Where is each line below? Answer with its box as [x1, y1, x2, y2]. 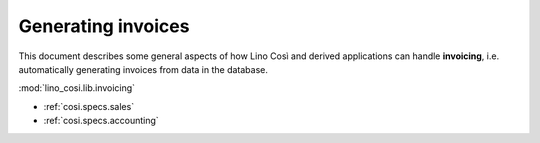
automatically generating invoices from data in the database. [18, 63, 269, 75]
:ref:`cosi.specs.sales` [43, 100, 135, 112]
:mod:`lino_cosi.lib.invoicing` [18, 82, 135, 94]
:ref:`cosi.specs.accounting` [43, 115, 159, 127]
